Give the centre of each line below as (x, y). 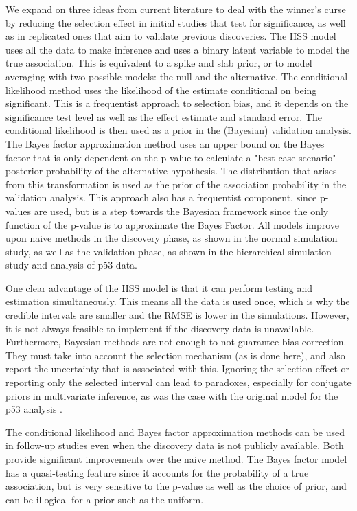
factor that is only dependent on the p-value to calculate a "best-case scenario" (171, 157)
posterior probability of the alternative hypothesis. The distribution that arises (171, 171)
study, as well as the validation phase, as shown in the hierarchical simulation (169, 251)
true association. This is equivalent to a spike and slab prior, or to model (159, 63)
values (19, 211)
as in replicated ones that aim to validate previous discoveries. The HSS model (171, 36)
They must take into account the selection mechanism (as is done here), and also (175, 355)
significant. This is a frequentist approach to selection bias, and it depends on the (177, 103)
